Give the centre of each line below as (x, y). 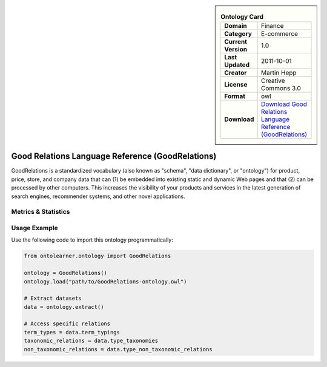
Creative (273, 81)
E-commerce (279, 34)
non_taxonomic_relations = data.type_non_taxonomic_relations (118, 349)
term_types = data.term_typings (72, 332)
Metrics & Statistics (41, 212)
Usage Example (35, 228)
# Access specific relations (67, 324)
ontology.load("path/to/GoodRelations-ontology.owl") (105, 281)
